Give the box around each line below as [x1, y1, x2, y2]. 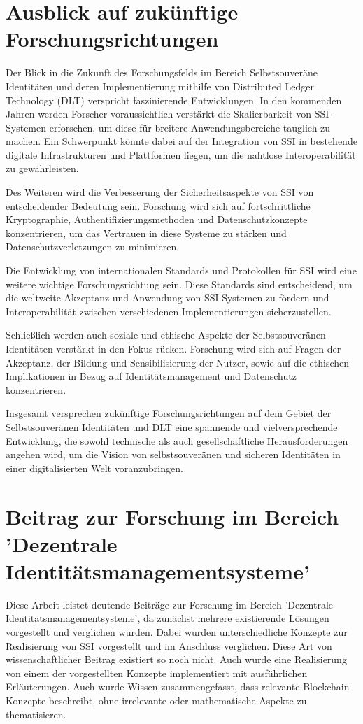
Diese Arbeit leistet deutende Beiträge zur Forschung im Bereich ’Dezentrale [6, 597, 334, 611]
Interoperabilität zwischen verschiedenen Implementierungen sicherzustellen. [6, 304, 332, 318]
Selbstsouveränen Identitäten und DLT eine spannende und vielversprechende [6, 419, 338, 434]
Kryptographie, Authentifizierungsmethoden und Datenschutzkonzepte [6, 212, 308, 227]
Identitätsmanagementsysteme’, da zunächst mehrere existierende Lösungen [6, 611, 329, 625]
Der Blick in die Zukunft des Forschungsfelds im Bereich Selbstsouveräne [6, 65, 318, 80]
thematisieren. [6, 707, 66, 721]
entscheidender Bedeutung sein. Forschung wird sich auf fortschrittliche [6, 198, 311, 213]
